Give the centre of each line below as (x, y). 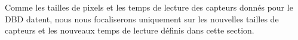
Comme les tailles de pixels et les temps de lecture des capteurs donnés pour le (149, 7)
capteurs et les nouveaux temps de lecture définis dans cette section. (130, 30)
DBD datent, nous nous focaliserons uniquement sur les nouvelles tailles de (142, 19)
